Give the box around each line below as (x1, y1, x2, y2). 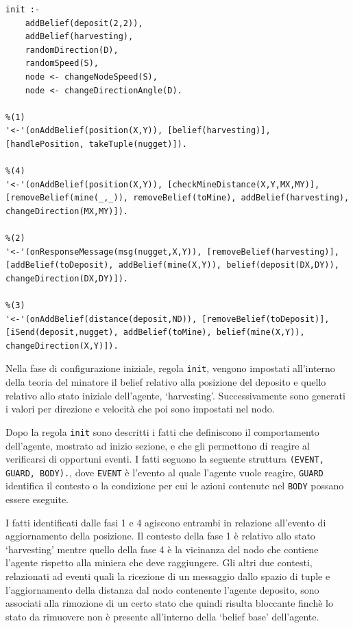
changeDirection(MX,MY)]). (5, 206, 128, 216)
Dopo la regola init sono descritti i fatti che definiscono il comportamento (5, 424, 319, 439)
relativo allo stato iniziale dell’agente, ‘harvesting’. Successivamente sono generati (5, 388, 345, 402)
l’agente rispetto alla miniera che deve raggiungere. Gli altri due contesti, (5, 555, 313, 570)
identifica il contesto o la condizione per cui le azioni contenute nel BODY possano (5, 478, 344, 493)
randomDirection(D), (25, 45, 119, 55)
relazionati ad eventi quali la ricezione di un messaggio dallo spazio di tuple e (5, 569, 330, 583)
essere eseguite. (5, 492, 69, 507)
